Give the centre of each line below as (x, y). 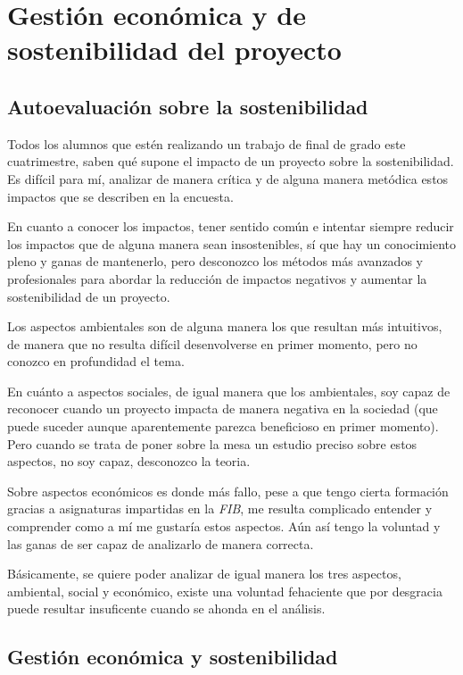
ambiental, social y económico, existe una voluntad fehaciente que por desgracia (225, 591)
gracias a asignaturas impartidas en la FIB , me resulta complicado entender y (220, 508)
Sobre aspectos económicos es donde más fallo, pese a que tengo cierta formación (228, 491)
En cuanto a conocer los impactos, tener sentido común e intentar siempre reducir (231, 226)
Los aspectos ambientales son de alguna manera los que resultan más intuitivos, (225, 326)
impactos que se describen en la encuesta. (120, 196)
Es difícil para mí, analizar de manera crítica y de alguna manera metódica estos (228, 178)
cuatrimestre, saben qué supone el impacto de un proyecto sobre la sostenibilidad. (231, 161)
